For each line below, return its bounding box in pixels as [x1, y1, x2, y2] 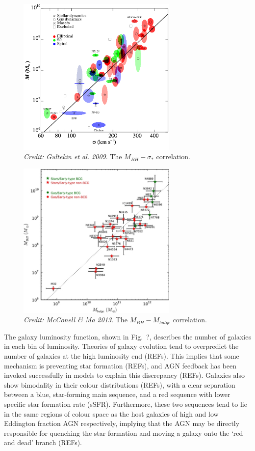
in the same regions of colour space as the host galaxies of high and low [4, 408, 219, 419]
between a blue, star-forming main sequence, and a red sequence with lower [4, 389, 230, 399]
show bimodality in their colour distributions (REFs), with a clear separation [4, 379, 235, 390]
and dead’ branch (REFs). [4, 437, 82, 448]
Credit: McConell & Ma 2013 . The [24, 314, 127, 325]
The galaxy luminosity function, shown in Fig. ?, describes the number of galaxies [4, 331, 251, 341]
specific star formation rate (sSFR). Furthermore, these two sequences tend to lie [4, 399, 247, 409]
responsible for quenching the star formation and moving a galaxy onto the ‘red [4, 427, 243, 438]
